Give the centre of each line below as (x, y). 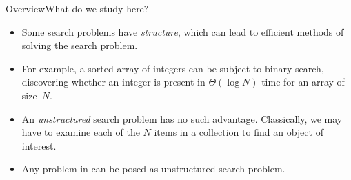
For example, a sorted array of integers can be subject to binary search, (173, 68)
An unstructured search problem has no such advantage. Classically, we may (182, 118)
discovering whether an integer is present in (113, 82)
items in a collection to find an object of (239, 132)
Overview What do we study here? (77, 8)
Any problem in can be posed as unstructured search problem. (153, 169)
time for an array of (303, 82)
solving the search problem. (80, 45)
